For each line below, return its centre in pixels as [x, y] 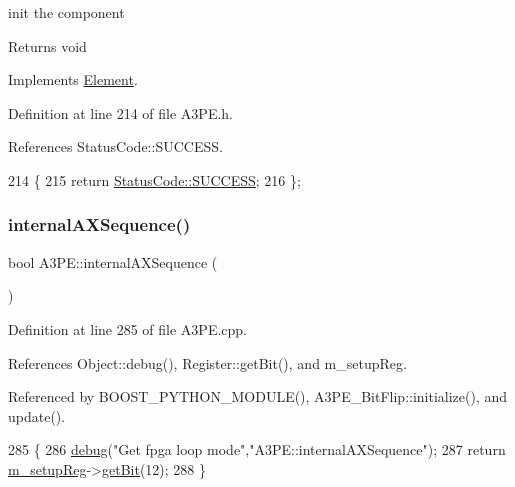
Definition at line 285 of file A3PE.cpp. [128, 328]
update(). [37, 415]
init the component [66, 12]
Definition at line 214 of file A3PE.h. [121, 112]
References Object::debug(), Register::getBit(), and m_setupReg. [207, 362]
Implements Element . [73, 79]
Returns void [47, 45]
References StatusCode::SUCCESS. [115, 146]
